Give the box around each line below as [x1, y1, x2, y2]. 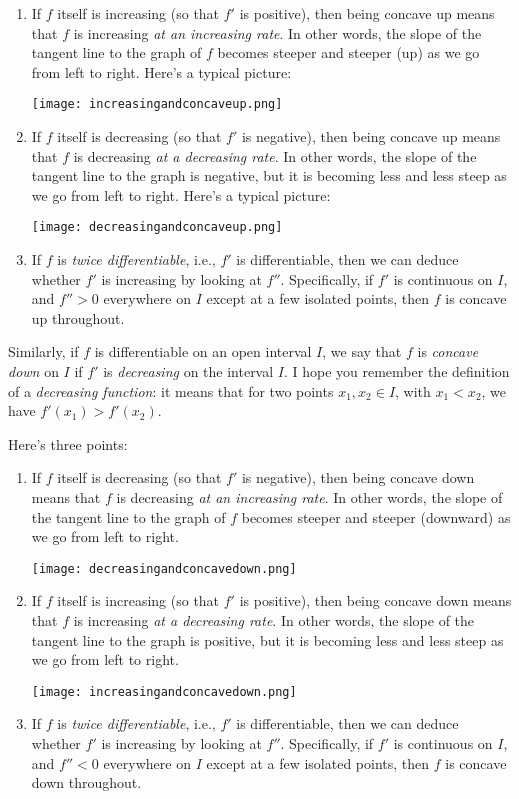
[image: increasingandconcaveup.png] [31, 97, 283, 112]
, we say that [322, 341, 402, 362]
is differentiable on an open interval [94, 341, 312, 362]
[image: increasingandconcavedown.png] [31, 684, 297, 699]
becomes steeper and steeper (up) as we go [217, 42, 480, 63]
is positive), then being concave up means [239, 3, 495, 23]
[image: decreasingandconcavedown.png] [31, 561, 297, 576]
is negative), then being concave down [241, 467, 475, 488]
